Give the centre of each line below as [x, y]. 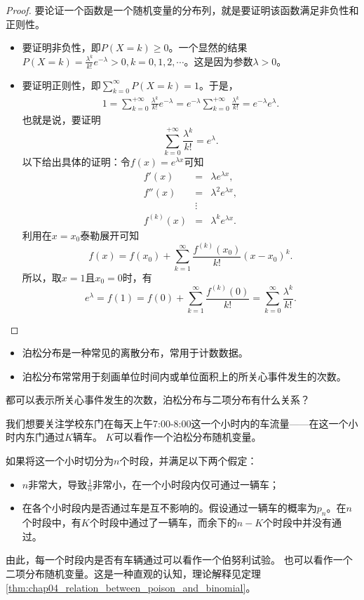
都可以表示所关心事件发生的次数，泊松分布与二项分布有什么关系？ [158, 400]
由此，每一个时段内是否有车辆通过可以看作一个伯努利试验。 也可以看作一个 [179, 560]
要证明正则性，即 [61, 85]
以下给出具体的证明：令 [76, 162]
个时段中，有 [52, 522]
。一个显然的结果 [208, 47]
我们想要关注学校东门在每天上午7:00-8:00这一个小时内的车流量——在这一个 [177, 423]
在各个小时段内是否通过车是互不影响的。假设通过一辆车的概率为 [169, 508]
